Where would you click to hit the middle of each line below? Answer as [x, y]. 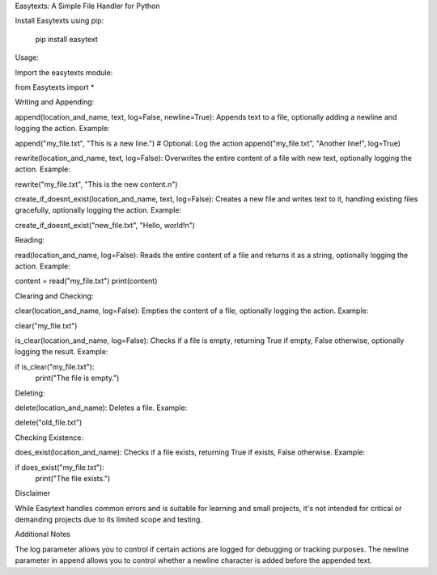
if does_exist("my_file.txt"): [59, 467]
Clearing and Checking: [54, 296]
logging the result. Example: [62, 352]
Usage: [27, 57]
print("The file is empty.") [77, 378]
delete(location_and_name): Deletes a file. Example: [101, 408]
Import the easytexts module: [64, 72]
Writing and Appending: [55, 102]
